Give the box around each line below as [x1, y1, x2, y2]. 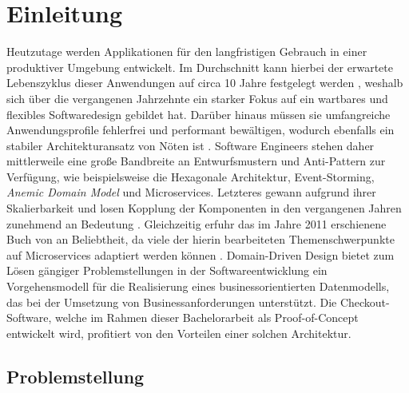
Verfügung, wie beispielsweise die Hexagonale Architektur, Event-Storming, [6, 168, 375, 185]
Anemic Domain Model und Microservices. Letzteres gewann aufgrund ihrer [6, 184, 376, 200]
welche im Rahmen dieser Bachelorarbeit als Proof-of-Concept [55, 309, 359, 326]
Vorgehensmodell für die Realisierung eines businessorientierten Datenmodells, [6, 278, 390, 295]
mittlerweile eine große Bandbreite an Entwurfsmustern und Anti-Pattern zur [6, 153, 386, 169]
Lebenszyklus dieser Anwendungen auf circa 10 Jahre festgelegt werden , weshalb [6, 74, 403, 91]
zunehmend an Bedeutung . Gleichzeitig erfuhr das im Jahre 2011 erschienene [6, 215, 387, 232]
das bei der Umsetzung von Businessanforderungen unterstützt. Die [6, 293, 337, 310]
